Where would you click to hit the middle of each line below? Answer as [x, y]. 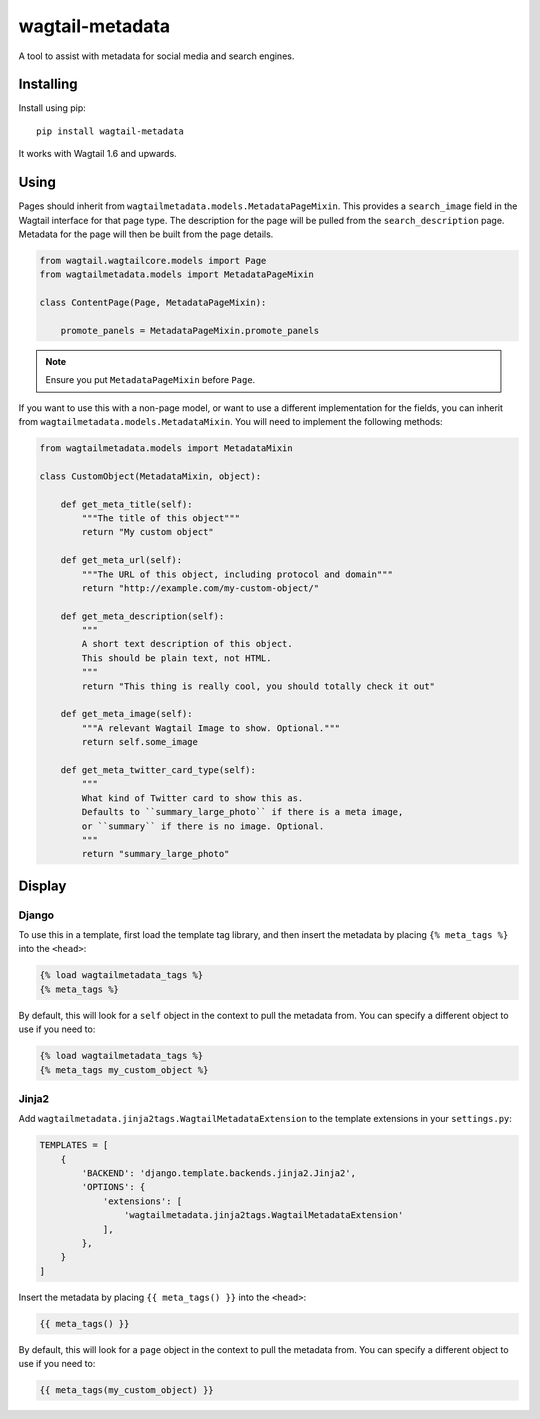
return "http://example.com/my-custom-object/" [200, 588]
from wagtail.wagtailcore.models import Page [153, 260]
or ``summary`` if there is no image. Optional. [203, 826]
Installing [48, 84]
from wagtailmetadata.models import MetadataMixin [166, 448]
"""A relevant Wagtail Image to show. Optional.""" [211, 728]
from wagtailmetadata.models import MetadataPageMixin [176, 274]
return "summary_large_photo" [155, 854]
